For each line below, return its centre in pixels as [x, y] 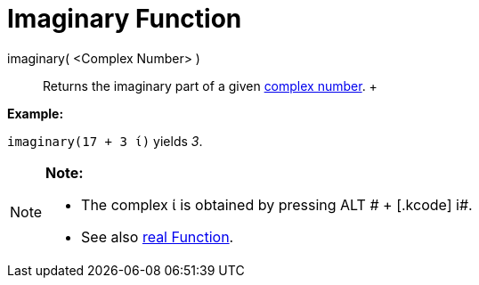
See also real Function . [158, 236]
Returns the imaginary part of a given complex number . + [210, 85]
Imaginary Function [125, 19]
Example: [36, 113]
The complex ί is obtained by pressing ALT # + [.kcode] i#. [277, 204]
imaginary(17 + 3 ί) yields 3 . [105, 141]
